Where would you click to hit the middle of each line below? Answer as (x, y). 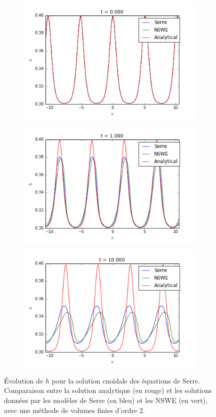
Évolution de (23, 380)
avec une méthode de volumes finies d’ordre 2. (74, 410)
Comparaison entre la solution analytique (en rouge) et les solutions (108, 390)
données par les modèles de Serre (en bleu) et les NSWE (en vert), (106, 400)
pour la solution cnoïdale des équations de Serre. (126, 380)
